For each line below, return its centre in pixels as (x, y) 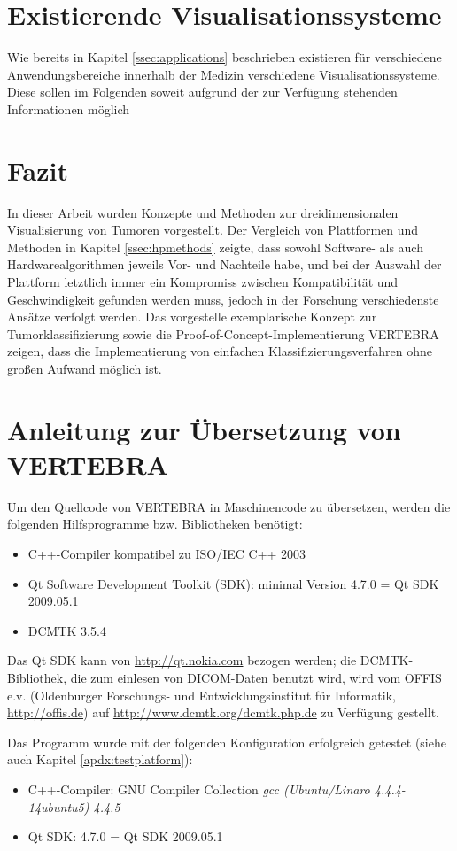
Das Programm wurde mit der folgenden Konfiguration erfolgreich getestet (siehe (227, 742)
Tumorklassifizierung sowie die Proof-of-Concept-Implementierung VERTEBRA (223, 333)
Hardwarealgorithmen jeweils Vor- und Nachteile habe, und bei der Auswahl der (225, 264)
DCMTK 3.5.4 (67, 630)
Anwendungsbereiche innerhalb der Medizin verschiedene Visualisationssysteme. (224, 74)
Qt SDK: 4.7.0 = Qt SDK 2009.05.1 (125, 836)
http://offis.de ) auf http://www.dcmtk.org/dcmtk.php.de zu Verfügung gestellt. (223, 712)
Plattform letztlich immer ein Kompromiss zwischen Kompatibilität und (203, 282)
